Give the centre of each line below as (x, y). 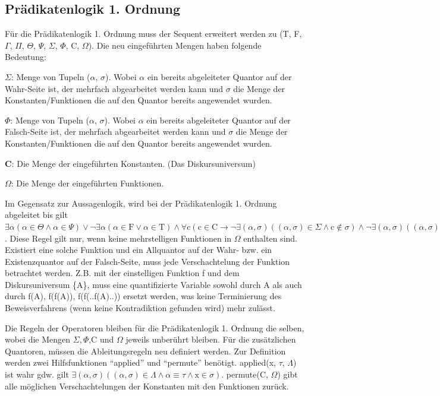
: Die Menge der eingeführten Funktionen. (87, 183)
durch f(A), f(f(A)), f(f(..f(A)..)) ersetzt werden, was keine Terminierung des (143, 296)
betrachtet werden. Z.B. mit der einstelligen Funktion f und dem (122, 273)
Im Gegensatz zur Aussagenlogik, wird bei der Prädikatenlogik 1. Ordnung (141, 203)
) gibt (287, 374)
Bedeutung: (26, 57)
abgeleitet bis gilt (36, 215)
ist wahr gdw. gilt (37, 374)
